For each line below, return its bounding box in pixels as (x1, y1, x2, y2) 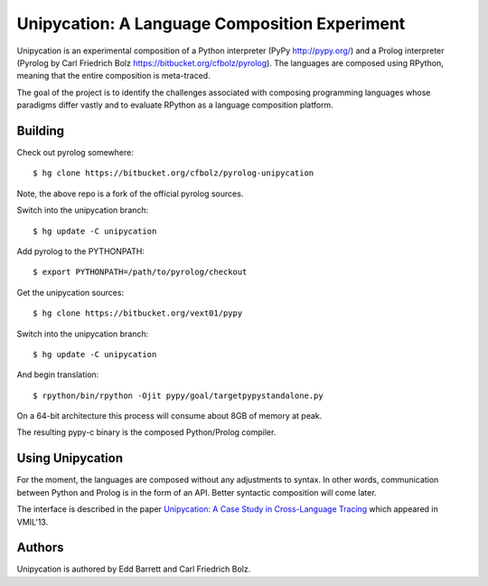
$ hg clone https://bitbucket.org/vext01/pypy (33, 308, 243, 318)
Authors (16, 540, 64, 555)
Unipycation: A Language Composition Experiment (16, 14, 406, 33)
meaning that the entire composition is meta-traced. (16, 71, 211, 81)
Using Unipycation (16, 450, 124, 466)
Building (16, 123, 65, 138)
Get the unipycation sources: (16, 287, 125, 298)
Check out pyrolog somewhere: (16, 147, 135, 158)
